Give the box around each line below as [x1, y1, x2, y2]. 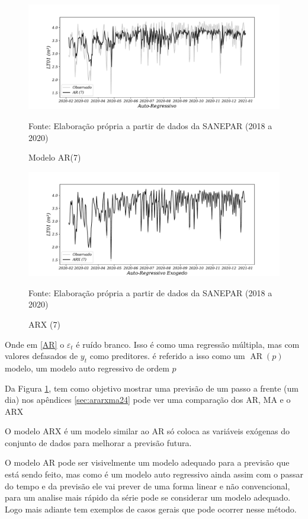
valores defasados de [5, 350, 78, 362]
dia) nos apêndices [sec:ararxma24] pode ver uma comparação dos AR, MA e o [5, 393, 291, 406]
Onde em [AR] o [5, 338, 65, 350]
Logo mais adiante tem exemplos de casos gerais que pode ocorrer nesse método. [5, 502, 297, 515]
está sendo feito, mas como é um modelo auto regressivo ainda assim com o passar [5, 468, 303, 480]
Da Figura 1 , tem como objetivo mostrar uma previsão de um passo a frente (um [5, 382, 299, 394]
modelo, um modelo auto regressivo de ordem [5, 361, 169, 374]
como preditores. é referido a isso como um [89, 350, 245, 362]
